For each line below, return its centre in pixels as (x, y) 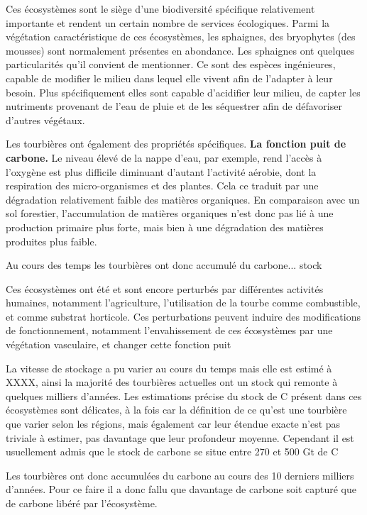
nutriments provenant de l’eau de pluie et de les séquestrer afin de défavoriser (174, 106)
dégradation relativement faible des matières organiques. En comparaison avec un (183, 199)
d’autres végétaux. (45, 120)
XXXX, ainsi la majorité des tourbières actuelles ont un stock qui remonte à (172, 382)
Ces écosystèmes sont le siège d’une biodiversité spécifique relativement (160, 9)
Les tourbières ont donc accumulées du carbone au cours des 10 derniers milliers (180, 475)
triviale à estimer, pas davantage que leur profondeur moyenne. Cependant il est (180, 437)
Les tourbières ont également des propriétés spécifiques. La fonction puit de (176, 144)
